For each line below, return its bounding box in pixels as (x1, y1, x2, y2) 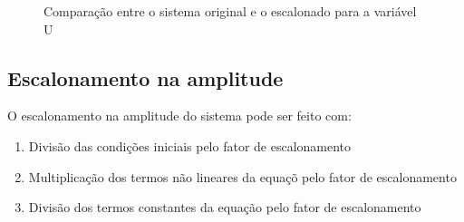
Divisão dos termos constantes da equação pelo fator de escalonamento (28, 198, 421, 217)
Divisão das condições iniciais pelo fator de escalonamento (28, 136, 352, 155)
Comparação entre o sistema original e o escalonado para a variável (43, 2, 417, 20)
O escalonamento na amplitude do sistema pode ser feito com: (7, 106, 352, 125)
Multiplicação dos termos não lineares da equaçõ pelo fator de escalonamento (28, 167, 457, 186)
